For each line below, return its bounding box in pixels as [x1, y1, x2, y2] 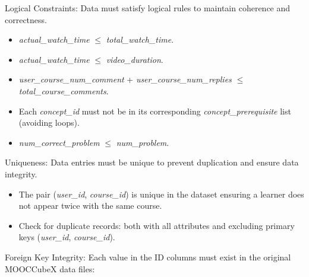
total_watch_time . [106, 33, 174, 46]
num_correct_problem [18, 136, 100, 148]
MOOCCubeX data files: [5, 262, 95, 275]
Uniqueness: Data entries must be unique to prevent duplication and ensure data [5, 156, 299, 168]
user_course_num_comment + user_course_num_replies [18, 73, 232, 85]
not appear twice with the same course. [18, 199, 162, 212]
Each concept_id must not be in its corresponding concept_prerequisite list [18, 104, 291, 117]
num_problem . [116, 136, 169, 148]
